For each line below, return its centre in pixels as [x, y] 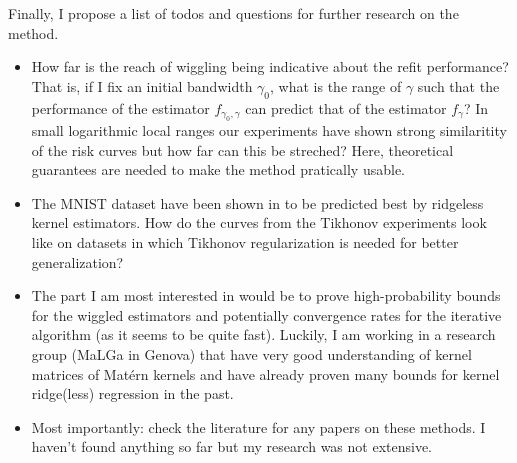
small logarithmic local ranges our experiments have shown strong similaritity [269, 129]
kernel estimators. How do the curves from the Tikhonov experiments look [259, 222]
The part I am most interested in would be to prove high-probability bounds [266, 295]
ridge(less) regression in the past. [132, 393]
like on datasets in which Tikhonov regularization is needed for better [245, 241]
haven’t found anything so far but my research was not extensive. [231, 446]
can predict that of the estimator [346, 107]
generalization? [77, 261]
